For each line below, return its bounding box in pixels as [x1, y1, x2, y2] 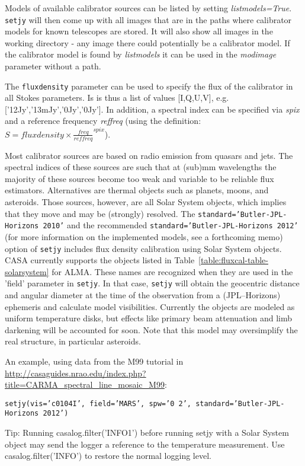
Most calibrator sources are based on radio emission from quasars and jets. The [5, 149, 293, 161]
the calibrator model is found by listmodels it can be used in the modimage [5, 48, 277, 60]
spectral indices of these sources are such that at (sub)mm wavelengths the [5, 161, 277, 173]
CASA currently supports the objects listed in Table [5, 254, 195, 266]
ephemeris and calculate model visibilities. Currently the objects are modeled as [5, 300, 295, 312]
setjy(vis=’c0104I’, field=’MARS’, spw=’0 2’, [5, 399, 191, 408]
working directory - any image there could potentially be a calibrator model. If [5, 36, 290, 49]
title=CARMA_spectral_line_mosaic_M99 [5, 378, 165, 391]
